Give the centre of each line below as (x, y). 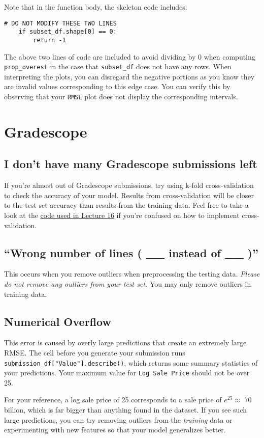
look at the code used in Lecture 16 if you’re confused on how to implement (122, 215)
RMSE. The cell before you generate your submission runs (95, 352)
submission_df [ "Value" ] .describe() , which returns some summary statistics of (131, 362)
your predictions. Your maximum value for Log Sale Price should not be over (127, 373)
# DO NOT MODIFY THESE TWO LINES (60, 23)
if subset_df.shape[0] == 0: (68, 32)
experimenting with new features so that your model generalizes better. (115, 430)
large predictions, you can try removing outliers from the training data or (118, 419)
